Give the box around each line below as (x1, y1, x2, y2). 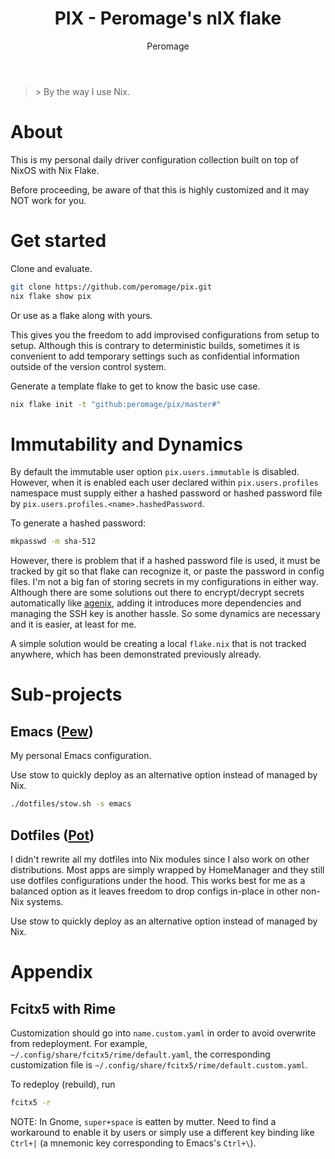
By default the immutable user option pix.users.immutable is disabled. (10, 466, 300, 478)
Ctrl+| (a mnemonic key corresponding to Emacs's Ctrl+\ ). (10, 1137, 257, 1149)
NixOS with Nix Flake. (10, 164, 100, 176)
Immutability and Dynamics (10, 433, 243, 456)
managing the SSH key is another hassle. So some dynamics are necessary (10, 608, 321, 620)
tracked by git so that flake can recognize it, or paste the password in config (10, 565, 325, 577)
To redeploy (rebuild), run (10, 1078, 116, 1090)
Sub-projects (10, 683, 123, 706)
